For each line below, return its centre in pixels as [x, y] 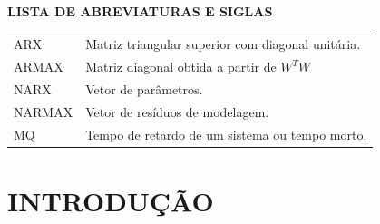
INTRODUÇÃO [111, 200]
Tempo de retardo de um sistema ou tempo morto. [226, 134]
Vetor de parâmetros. [144, 89]
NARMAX [44, 111]
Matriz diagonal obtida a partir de [181, 67]
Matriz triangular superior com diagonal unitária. [223, 44]
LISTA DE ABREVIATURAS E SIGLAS [140, 11]
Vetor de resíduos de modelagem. [177, 111]
